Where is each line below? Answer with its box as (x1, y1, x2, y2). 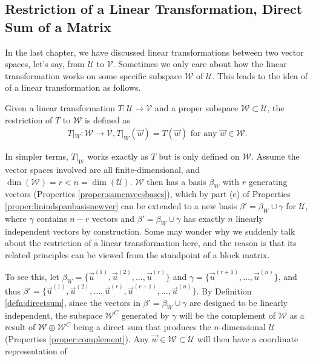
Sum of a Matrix (5, 17, 111, 36)
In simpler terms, (5, 150, 68, 163)
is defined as (85, 113, 130, 126)
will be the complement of (179, 308, 275, 321)
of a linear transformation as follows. (5, 81, 141, 94)
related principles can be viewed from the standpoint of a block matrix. (5, 248, 270, 261)
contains (36, 212, 67, 224)
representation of (5, 344, 67, 357)
